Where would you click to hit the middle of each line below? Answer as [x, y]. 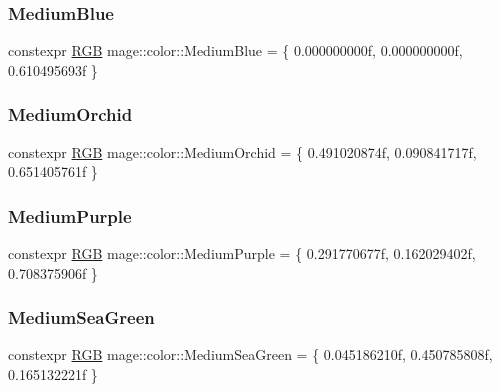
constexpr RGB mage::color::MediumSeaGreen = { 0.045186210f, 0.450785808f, [250, 354]
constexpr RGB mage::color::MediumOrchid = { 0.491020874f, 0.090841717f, [242, 151]
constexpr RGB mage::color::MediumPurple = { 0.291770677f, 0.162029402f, [242, 253]
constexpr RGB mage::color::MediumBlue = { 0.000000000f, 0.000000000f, [235, 50]
